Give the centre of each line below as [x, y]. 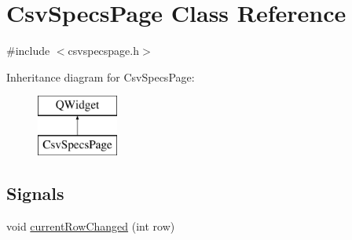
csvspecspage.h [104, 51]
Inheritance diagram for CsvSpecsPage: [101, 76]
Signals [35, 193]
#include [28, 51]
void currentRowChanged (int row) [91, 225]
